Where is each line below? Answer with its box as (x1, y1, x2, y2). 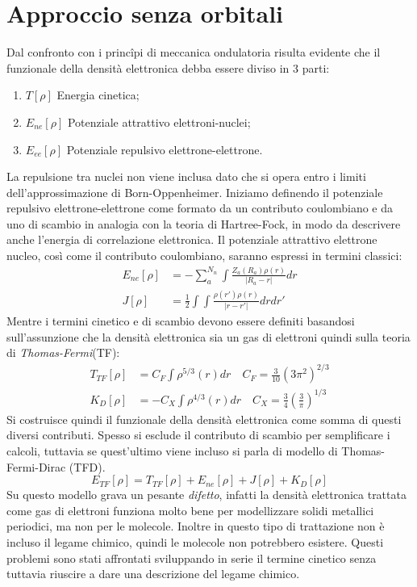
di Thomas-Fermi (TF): (6, 344, 120, 361)
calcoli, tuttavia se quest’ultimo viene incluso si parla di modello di (6, 442, 338, 459)
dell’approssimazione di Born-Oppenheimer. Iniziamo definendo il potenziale (6, 183, 383, 200)
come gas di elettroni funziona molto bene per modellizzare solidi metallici (6, 501, 374, 518)
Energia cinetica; (56, 86, 140, 103)
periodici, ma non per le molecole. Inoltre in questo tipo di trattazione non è (6, 518, 385, 535)
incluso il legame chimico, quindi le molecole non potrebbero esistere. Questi (6, 533, 384, 550)
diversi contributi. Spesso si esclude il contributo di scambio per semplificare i (6, 426, 390, 443)
